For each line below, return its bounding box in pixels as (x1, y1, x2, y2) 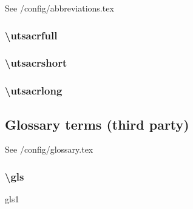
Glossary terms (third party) (5, 114, 189, 133)
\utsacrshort (5, 55, 67, 70)
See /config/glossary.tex (5, 143, 93, 156)
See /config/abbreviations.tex (5, 2, 114, 14)
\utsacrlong (5, 83, 63, 98)
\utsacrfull (5, 27, 58, 42)
